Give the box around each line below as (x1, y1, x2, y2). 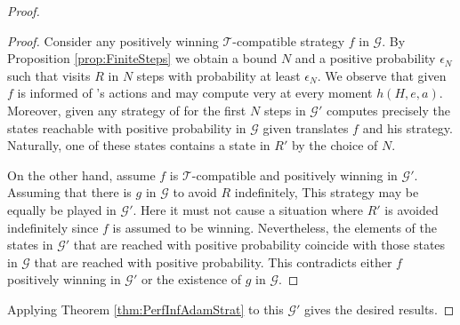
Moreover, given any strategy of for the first (7, 100, 246, 119)
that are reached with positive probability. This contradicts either (34, 252, 392, 271)
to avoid (173, 183, 217, 202)
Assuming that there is (7, 183, 132, 202)
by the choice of (291, 136, 378, 155)
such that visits (7, 66, 91, 84)
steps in (263, 100, 306, 119)
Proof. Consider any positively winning (7, 31, 219, 50)
